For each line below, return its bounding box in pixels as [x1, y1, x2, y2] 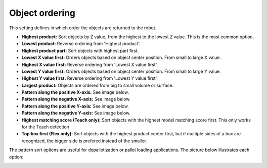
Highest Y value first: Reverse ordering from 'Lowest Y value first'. [21, 75, 158, 81]
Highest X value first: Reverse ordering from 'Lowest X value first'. [21, 61, 158, 67]
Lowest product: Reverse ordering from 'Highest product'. [21, 41, 141, 47]
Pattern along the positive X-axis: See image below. [21, 89, 129, 95]
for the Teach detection [21, 124, 69, 130]
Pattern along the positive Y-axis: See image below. [21, 103, 129, 109]
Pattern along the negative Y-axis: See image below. [21, 110, 131, 116]
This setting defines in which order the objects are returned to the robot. [9, 25, 157, 31]
